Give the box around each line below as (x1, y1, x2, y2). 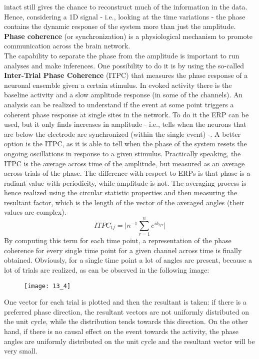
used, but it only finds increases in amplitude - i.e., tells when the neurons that (4, 119, 246, 129)
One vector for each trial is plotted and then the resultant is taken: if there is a (4, 297, 247, 307)
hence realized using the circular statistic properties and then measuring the (4, 187, 237, 198)
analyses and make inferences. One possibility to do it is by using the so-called (4, 60, 244, 70)
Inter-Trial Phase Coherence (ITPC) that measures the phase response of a (4, 70, 248, 80)
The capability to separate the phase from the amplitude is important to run (4, 50, 239, 60)
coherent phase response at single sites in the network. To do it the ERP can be (4, 109, 249, 119)
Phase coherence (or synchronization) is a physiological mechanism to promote (4, 30, 253, 41)
